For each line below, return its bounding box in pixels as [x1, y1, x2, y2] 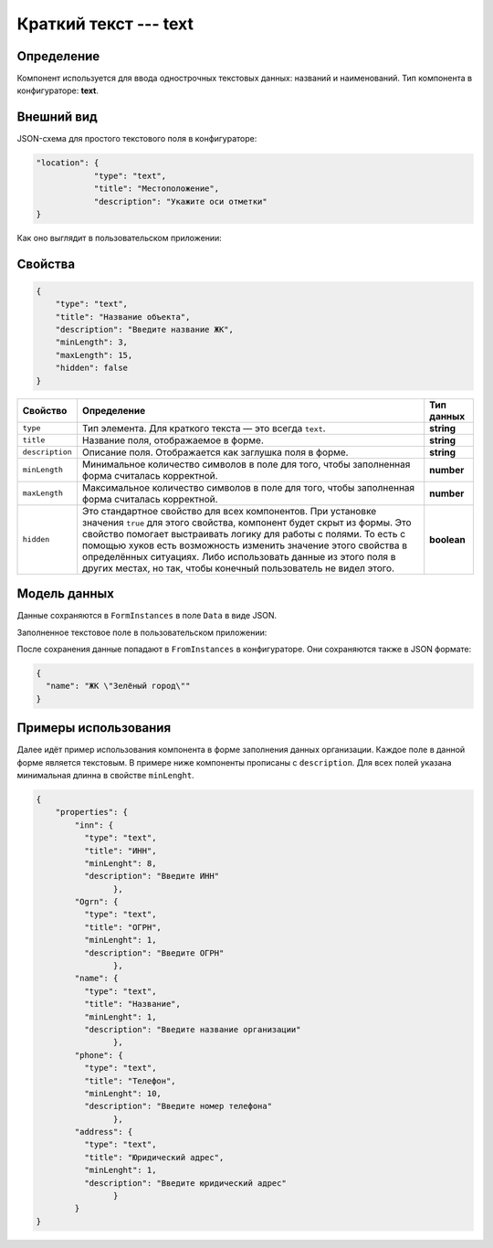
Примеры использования [16, 720, 172, 735]
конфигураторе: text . [16, 85, 100, 96]
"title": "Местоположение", [93, 184, 219, 194]
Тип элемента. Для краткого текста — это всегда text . [82, 421, 326, 434]
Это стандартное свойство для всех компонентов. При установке [82, 504, 377, 517]
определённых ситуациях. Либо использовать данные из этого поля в [82, 550, 396, 563]
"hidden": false [55, 363, 128, 374]
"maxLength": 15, [55, 350, 133, 360]
